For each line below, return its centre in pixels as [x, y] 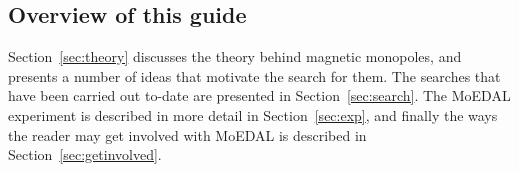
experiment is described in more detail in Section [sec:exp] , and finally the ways [253, 114]
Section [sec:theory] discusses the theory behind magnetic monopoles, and [235, 56]
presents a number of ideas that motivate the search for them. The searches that [254, 75]
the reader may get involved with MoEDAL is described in [187, 134]
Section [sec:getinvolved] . [85, 154]
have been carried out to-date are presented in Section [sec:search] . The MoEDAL [259, 95]
